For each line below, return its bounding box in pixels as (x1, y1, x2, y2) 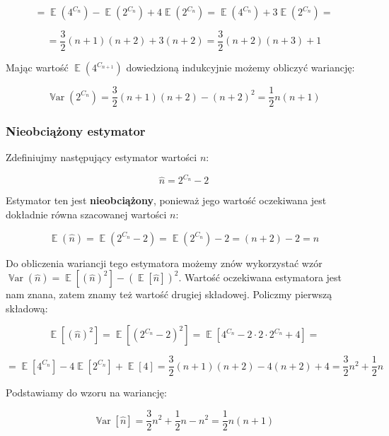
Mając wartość (6, 60, 69, 75)
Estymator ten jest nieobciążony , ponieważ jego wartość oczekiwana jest (6, 193, 327, 208)
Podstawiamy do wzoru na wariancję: (6, 385, 167, 400)
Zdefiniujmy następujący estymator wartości (6, 150, 197, 165)
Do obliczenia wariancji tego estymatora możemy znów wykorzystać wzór (6, 255, 323, 270)
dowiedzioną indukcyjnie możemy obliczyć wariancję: (126, 60, 355, 75)
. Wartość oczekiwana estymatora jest (178, 270, 342, 285)
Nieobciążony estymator (6, 122, 146, 140)
